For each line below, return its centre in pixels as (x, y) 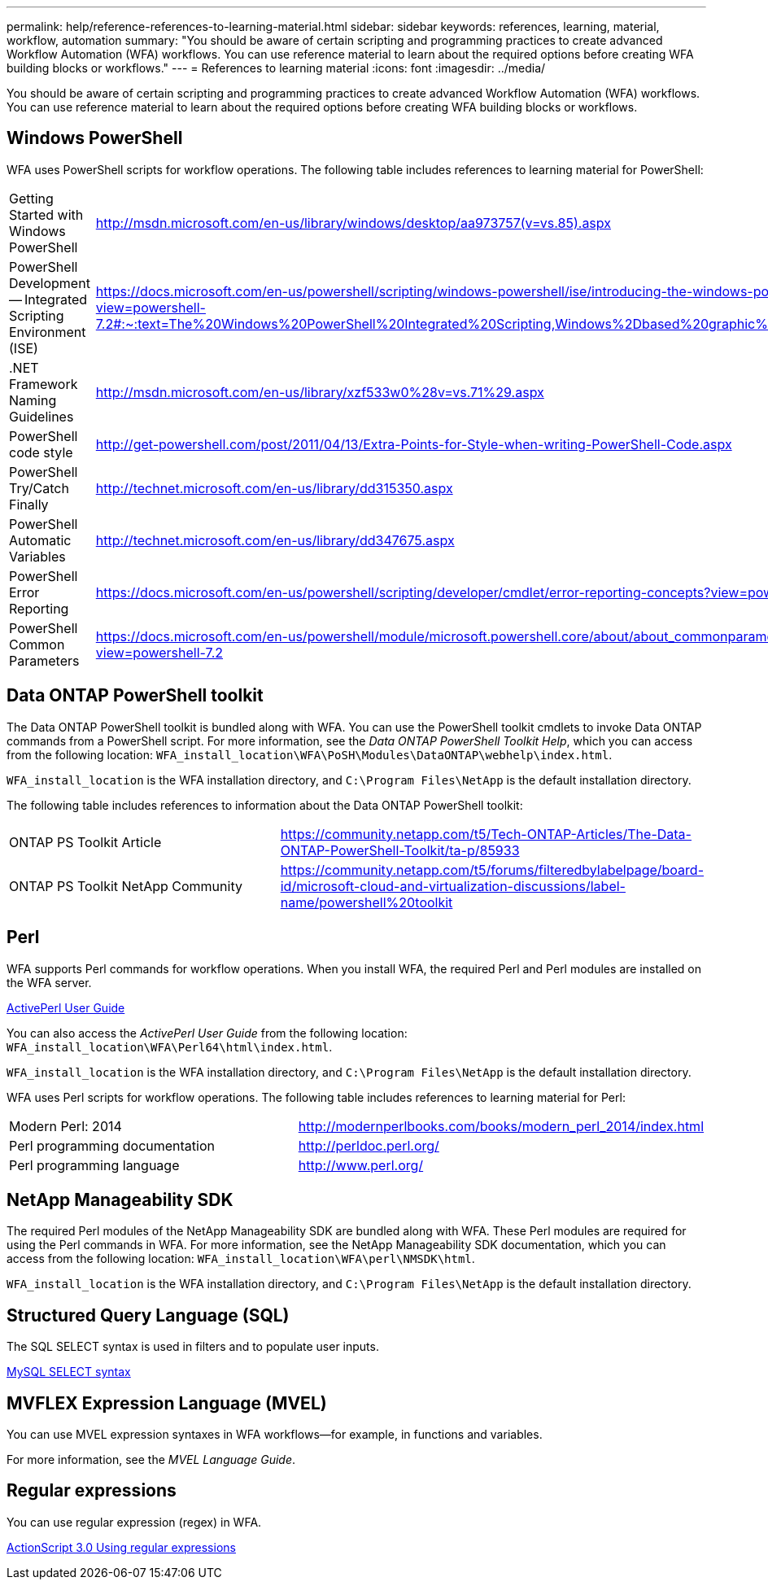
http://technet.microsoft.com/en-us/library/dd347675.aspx (275, 540)
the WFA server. (49, 982)
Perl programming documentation (112, 1145)
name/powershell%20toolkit (367, 902)
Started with (46, 214)
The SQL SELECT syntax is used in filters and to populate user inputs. (193, 1347)
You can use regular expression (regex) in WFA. (134, 1522)
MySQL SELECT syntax (69, 1372)
